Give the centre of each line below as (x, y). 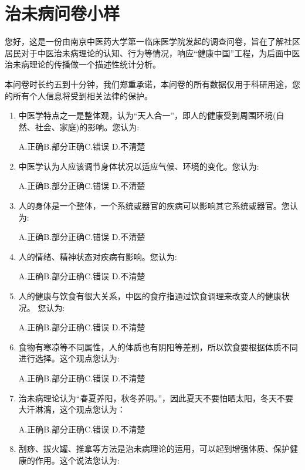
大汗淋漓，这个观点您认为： (72, 409)
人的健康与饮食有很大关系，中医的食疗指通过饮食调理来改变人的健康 (150, 296)
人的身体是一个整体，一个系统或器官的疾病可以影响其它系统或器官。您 (154, 206)
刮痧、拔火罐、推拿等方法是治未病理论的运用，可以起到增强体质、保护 (154, 449)
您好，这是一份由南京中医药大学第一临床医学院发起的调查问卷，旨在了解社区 (152, 41)
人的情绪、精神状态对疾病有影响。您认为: (98, 256)
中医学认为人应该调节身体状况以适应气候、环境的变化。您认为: (139, 166)
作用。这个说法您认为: (77, 460)
